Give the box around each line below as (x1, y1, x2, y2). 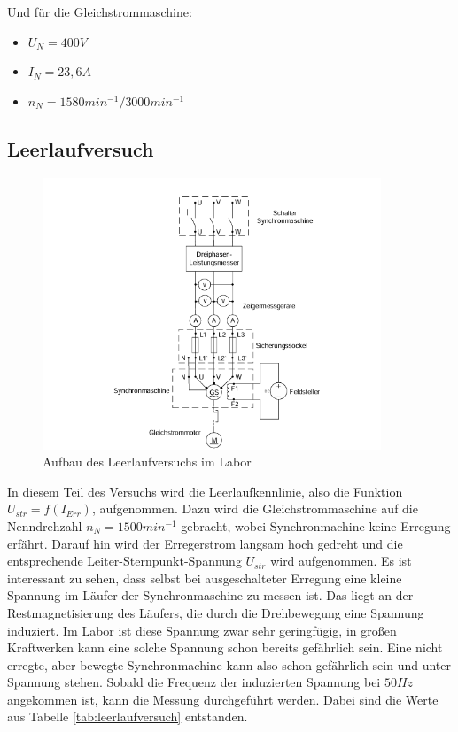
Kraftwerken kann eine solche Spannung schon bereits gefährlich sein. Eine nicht (7, 638, 443, 657)
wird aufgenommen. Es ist (270, 551, 412, 570)
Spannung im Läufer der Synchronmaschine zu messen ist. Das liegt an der (7, 586, 414, 605)
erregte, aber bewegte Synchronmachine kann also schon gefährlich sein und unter (7, 655, 451, 674)
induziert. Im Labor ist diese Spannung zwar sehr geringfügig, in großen (7, 620, 397, 639)
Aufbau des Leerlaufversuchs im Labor (43, 452, 252, 471)
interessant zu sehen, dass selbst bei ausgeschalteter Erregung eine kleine (7, 568, 402, 587)
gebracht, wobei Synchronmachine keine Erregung (181, 516, 451, 535)
